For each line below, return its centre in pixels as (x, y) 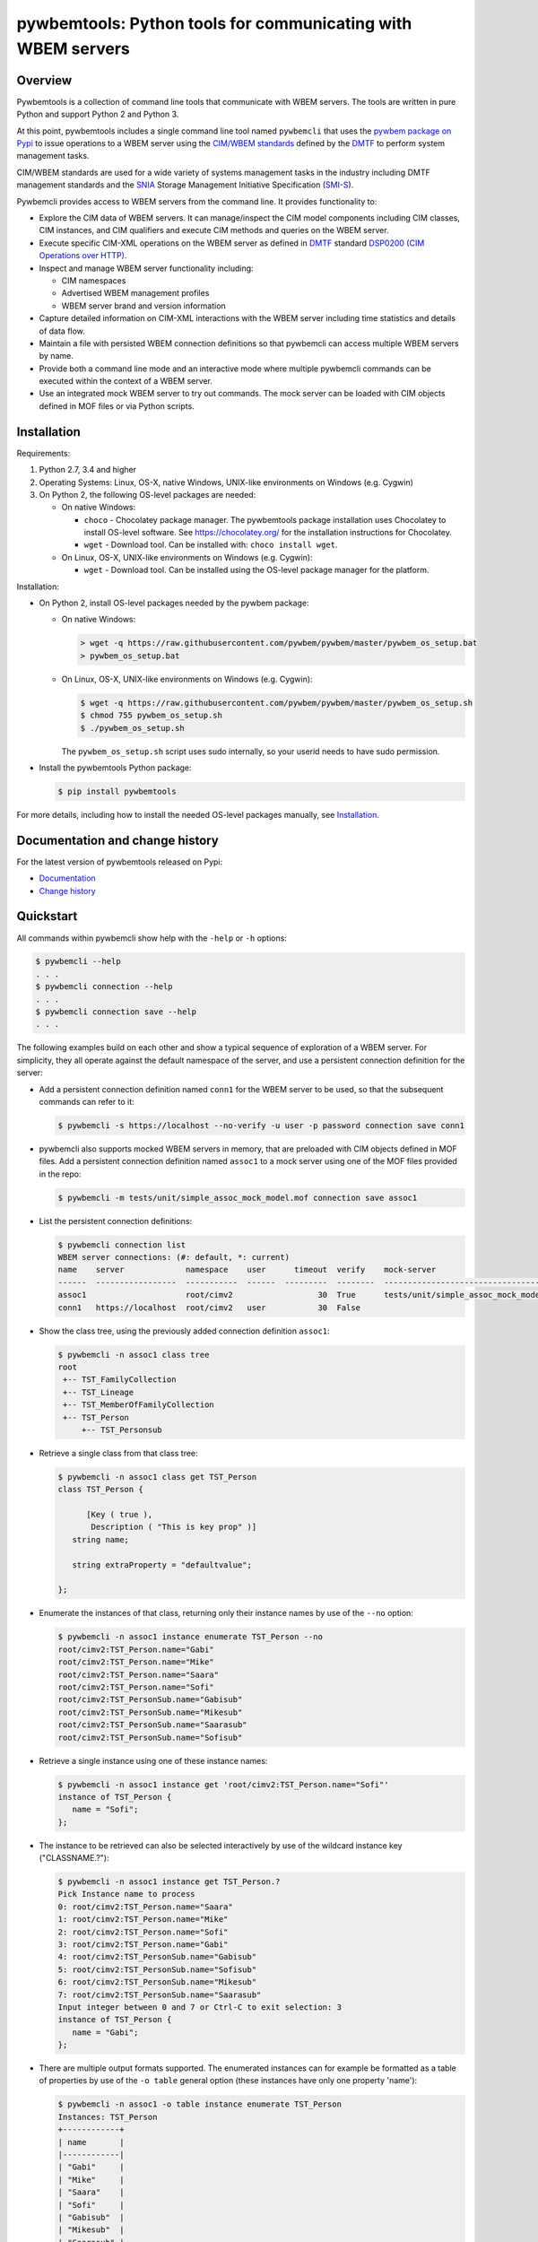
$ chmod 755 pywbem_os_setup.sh (152, 716)
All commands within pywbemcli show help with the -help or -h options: (152, 938)
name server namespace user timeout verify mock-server (247, 1270)
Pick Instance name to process (127, 1894)
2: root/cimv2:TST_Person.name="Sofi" (143, 1932)
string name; (101, 1539)
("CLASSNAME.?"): (74, 1858)
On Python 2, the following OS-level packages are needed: (148, 494)
